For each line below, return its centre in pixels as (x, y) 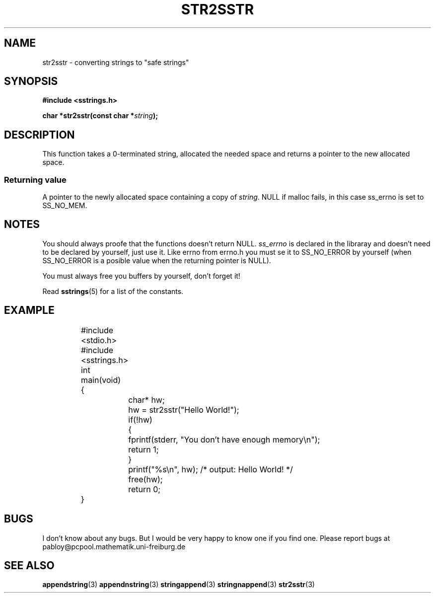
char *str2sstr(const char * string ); (100, 116)
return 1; (144, 449)
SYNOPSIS (31, 81)
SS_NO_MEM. (65, 206)
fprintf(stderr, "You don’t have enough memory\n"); (224, 439)
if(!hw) (140, 419)
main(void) (101, 380)
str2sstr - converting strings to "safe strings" (116, 62)
